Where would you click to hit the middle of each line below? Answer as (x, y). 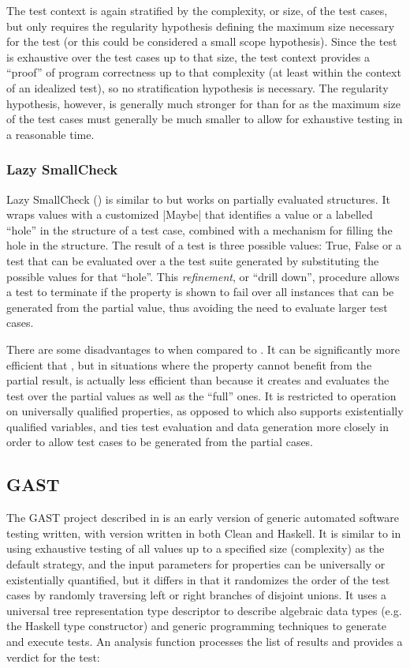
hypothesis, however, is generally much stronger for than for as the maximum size (203, 103)
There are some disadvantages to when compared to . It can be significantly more (203, 349)
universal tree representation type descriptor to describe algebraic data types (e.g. (204, 610)
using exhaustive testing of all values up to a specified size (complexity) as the (196, 548)
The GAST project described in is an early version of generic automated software (203, 518)
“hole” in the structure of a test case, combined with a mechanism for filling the (199, 229)
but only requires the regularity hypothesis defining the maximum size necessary (201, 26)
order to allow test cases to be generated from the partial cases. (160, 442)
